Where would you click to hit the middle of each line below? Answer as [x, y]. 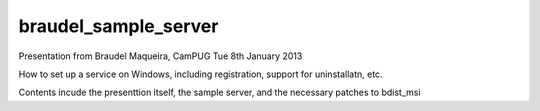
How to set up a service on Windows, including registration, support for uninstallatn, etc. [201, 74]
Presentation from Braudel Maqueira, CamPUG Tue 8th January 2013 [160, 56]
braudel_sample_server [118, 26]
